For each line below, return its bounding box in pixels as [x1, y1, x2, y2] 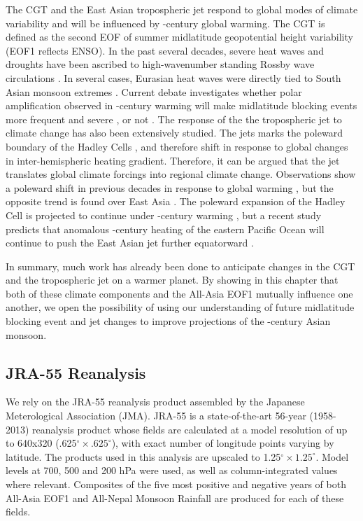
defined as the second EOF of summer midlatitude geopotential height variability [6, 29, 353, 44]
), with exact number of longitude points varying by [111, 436, 334, 450]
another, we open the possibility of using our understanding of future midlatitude [6, 300, 355, 314]
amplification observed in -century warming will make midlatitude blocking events [6, 98, 357, 113]
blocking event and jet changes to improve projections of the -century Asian [6, 314, 331, 328]
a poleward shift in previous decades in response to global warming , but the [6, 180, 334, 195]
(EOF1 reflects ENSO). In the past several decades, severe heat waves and [6, 43, 324, 57]
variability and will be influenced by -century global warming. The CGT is [6, 15, 325, 30]
